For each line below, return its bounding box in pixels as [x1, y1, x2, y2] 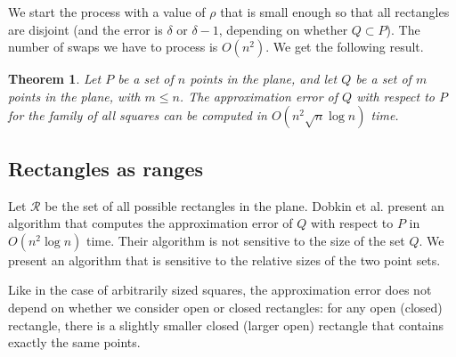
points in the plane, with [8, 86, 141, 105]
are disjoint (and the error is [8, 20, 163, 38]
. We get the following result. [265, 37, 424, 56]
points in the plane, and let [190, 69, 338, 88]
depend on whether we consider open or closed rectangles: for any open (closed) [8, 297, 443, 316]
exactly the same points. [8, 333, 141, 352]
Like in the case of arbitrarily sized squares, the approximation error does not [8, 280, 432, 299]
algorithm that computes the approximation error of [8, 214, 293, 232]
